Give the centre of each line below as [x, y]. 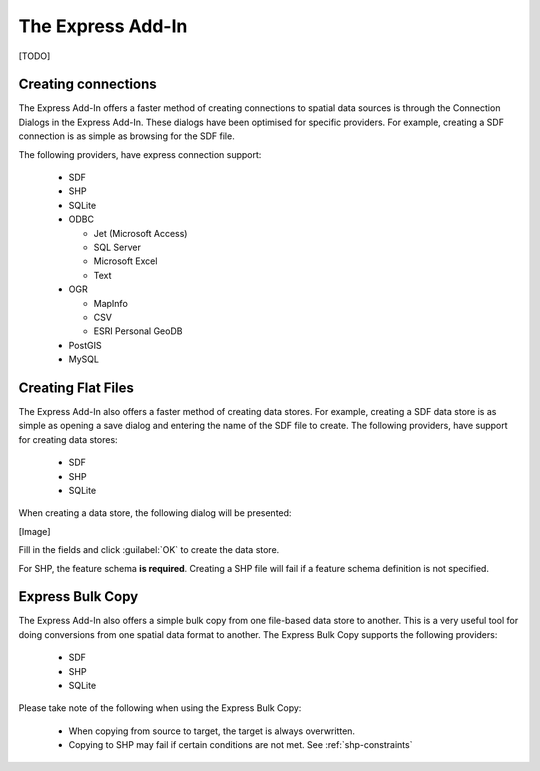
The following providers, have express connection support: [140, 154]
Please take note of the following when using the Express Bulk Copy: [160, 708]
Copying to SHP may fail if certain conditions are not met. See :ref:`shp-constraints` [240, 745]
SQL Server [117, 247]
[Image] [34, 531]
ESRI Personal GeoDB [138, 331]
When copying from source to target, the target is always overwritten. [211, 731]
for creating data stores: [68, 439]
